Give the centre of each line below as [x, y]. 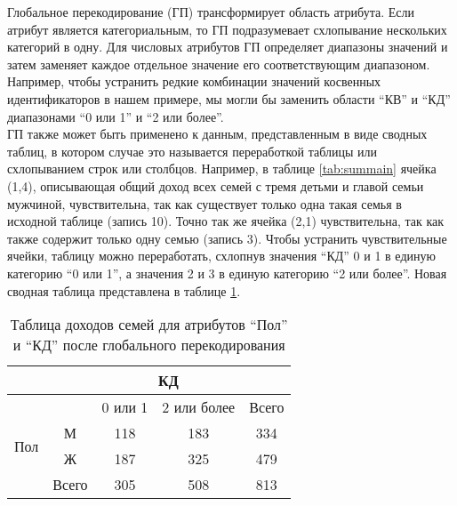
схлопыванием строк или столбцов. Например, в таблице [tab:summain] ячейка [222, 169]
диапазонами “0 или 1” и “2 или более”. [116, 116]
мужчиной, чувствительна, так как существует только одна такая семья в [204, 203]
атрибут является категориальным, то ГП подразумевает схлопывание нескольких [227, 29]
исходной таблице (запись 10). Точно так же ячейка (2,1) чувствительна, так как [226, 221]
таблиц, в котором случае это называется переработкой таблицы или [192, 151]
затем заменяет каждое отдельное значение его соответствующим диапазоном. [219, 64]
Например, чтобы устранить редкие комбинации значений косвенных [194, 81]
